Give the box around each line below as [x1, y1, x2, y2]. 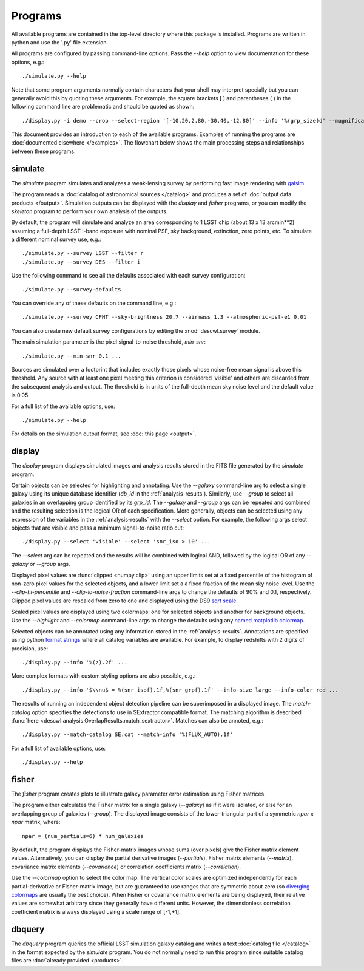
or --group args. [29, 560, 70, 568]
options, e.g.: [11, 58, 44, 66]
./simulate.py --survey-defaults [22, 286, 121, 293]
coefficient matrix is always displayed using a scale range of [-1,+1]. [11, 908, 181, 915]
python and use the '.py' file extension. [11, 38, 109, 46]
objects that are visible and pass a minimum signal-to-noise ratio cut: [11, 524, 184, 531]
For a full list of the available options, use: [11, 403, 115, 410]
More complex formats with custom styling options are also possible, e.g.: [11, 672, 196, 680]
